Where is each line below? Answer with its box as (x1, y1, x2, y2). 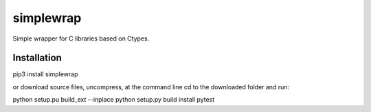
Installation (12, 52, 62, 64)
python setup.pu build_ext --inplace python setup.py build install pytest (12, 96, 215, 104)
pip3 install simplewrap (12, 70, 78, 78)
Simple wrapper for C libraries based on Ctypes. (12, 34, 150, 43)
